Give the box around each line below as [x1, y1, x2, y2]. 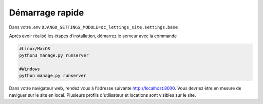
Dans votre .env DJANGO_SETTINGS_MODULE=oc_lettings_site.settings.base [9, 24, 178, 30]
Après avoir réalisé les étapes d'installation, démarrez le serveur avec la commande [9, 33, 177, 39]
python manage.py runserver [19, 73, 86, 78]
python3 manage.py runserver [19, 53, 89, 58]
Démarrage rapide [9, 7, 84, 18]
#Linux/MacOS [19, 46, 51, 51]
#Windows [19, 66, 40, 72]
